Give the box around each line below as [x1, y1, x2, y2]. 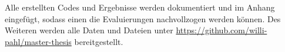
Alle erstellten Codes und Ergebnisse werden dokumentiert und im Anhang [5, 1, 275, 13]
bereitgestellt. [74, 35, 123, 47]
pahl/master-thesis [5, 35, 72, 47]
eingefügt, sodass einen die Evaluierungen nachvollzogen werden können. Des [5, 12, 281, 25]
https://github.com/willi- [176, 24, 267, 36]
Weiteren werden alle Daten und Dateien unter [5, 24, 173, 36]
